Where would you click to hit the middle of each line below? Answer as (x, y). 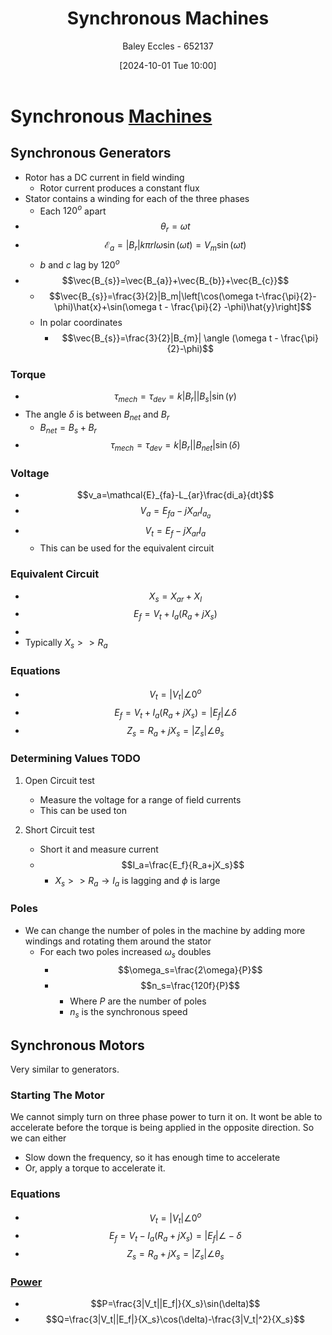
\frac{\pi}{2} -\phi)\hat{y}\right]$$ (241, 306)
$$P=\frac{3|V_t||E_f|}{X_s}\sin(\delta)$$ (175, 1304)
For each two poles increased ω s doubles (125, 952)
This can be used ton (83, 810)
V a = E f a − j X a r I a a (175, 513)
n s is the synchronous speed (128, 1012)
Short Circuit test (59, 829)
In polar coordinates (81, 322)
